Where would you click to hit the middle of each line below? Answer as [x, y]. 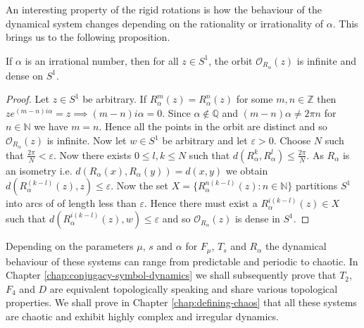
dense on [24, 75]
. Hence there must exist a [201, 203]
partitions [316, 185]
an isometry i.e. [39, 170]
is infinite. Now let [87, 140]
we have [51, 126]
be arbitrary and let [205, 140]
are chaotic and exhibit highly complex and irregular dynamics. [142, 316]
